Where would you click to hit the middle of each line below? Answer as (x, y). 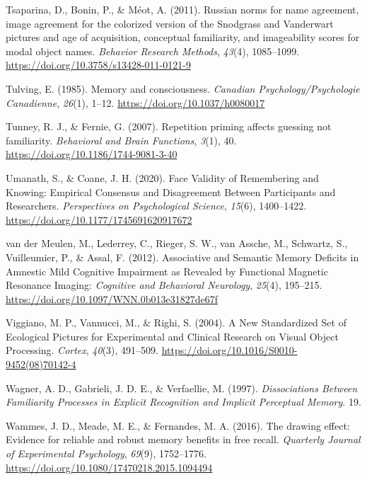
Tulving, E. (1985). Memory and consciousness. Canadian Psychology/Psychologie (183, 88)
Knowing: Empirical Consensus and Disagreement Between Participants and (171, 192)
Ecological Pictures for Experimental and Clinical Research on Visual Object (172, 336)
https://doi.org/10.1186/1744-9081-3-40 (92, 154)
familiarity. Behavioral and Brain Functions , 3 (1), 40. (121, 140)
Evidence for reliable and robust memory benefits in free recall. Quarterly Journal (183, 439)
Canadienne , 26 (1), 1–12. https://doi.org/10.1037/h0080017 (135, 102)
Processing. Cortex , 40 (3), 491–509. (82, 350)
